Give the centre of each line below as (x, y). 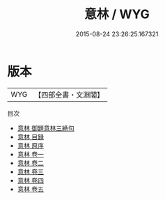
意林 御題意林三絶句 (46, 128)
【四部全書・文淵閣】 (69, 95)
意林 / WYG (117, 14)
